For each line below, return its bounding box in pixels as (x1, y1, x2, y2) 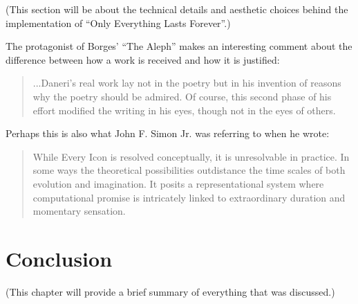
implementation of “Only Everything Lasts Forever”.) (6, 15, 231, 30)
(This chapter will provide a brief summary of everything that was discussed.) (6, 284, 335, 298)
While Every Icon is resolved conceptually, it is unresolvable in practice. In (32, 149, 350, 163)
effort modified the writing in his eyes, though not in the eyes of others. (32, 102, 336, 117)
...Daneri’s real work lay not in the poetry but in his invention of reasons (32, 75, 341, 90)
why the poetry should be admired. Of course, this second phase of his (32, 89, 332, 103)
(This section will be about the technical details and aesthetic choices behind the (6, 2, 348, 16)
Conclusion (6, 244, 113, 272)
